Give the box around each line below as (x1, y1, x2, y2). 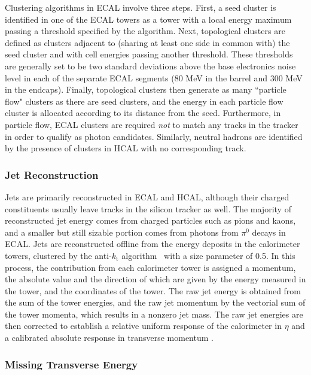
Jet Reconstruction (5, 167, 99, 182)
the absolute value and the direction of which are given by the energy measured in (5, 273, 306, 285)
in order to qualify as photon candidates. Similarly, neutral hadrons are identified (5, 130, 303, 142)
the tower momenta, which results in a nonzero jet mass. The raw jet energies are (5, 307, 303, 320)
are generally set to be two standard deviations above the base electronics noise (5, 59, 296, 72)
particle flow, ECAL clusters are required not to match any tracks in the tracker (5, 118, 298, 130)
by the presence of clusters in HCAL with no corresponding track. (5, 142, 246, 154)
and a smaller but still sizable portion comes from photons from (5, 225, 239, 238)
